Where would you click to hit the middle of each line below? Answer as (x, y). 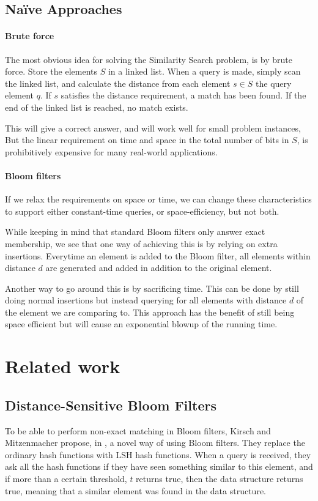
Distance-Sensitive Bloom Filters (111, 405)
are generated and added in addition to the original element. (159, 268)
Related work (63, 366)
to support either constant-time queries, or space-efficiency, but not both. (142, 211)
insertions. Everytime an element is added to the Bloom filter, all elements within (158, 255)
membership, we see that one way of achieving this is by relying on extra (141, 243)
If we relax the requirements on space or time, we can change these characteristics (158, 199)
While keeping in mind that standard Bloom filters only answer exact (135, 232)
